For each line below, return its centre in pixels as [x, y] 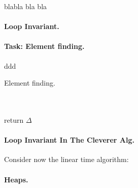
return [14, 119]
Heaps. [16, 179]
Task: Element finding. [44, 46]
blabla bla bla [26, 6]
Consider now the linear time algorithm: [66, 159]
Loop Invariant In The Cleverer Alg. [69, 140]
